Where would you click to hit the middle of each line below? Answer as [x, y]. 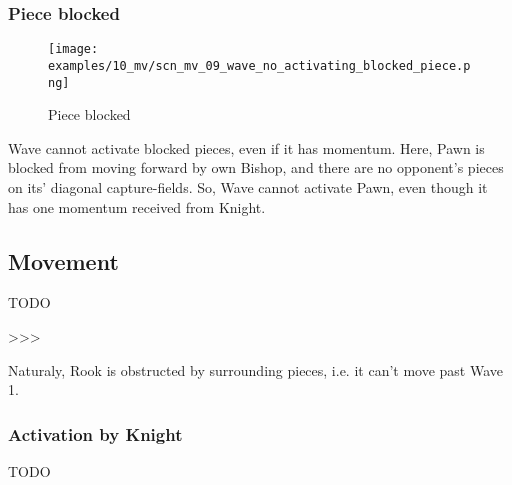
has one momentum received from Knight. [137, 206]
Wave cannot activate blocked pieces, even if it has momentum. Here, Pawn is [246, 147]
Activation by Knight [95, 433]
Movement [63, 260]
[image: [73, 49]
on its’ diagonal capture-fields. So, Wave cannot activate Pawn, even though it [248, 186]
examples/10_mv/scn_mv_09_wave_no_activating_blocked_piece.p [259, 65]
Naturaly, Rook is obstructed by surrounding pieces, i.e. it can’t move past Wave [256, 369]
